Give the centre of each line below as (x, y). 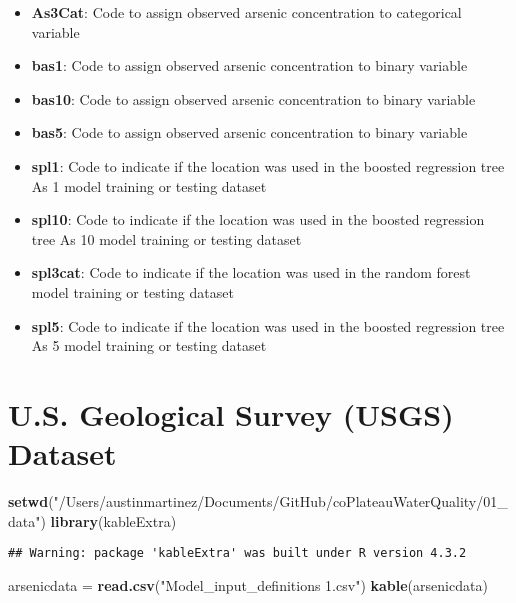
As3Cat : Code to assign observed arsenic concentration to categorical (246, 12)
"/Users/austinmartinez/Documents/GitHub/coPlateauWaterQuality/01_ (280, 501)
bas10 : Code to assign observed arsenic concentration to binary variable (253, 98)
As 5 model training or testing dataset (149, 345)
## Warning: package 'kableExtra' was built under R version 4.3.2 (237, 553)
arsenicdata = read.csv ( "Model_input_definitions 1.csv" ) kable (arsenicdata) (248, 584)
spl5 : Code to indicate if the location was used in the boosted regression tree (268, 325)
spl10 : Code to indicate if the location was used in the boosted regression (258, 219)
